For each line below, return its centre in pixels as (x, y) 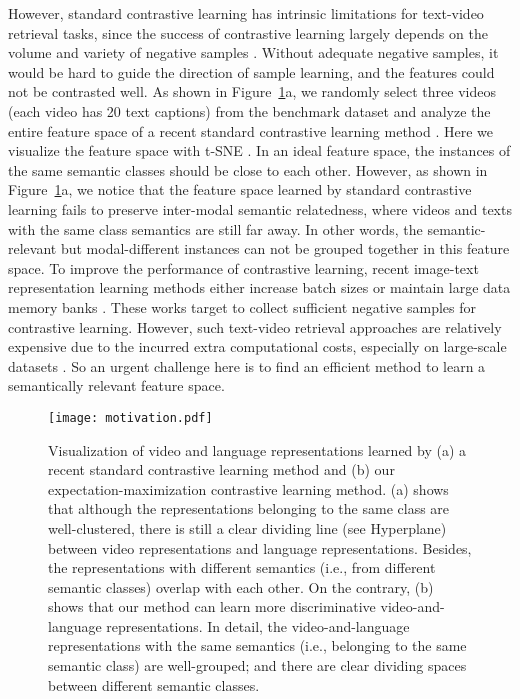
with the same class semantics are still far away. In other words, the (215, 228)
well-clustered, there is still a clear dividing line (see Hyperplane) (247, 527)
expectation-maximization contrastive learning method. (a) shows (248, 488)
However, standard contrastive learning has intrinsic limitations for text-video (246, 13)
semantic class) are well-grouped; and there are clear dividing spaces (257, 665)
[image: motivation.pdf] (130, 417)
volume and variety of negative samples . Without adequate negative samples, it (253, 52)
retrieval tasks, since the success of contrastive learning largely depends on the (248, 32)
